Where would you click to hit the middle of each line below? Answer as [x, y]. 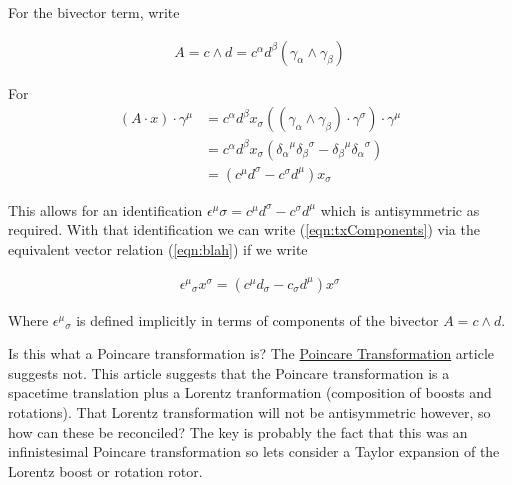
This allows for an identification [105, 209]
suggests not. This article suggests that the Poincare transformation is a [229, 372]
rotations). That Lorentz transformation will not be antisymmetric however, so [249, 412]
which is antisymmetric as [400, 209]
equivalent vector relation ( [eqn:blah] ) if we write [158, 249]
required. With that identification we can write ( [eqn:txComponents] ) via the [244, 229]
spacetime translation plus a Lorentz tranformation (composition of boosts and [250, 392]
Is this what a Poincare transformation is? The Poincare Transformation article [251, 353]
